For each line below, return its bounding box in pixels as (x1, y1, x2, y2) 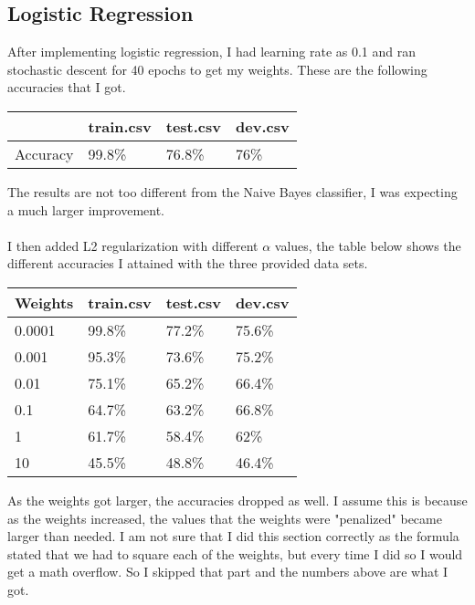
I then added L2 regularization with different (7, 235, 259, 255)
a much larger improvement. (7, 200, 164, 219)
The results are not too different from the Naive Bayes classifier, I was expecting (7, 182, 458, 201)
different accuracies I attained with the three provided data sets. (7, 254, 368, 273)
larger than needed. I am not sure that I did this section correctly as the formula (7, 527, 459, 546)
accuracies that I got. (7, 78, 126, 97)
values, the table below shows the (274, 235, 461, 255)
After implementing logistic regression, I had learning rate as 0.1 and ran (7, 42, 416, 61)
